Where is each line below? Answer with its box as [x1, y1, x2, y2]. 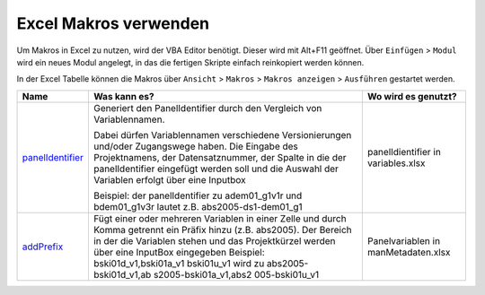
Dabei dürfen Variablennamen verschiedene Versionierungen [93, 128, 352, 141]
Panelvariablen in [366, 234, 440, 247]
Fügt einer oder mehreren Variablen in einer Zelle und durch [93, 212, 347, 224]
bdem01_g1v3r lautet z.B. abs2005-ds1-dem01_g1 [93, 200, 303, 213]
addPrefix [22, 240, 64, 253]
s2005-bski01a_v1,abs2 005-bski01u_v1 [153, 268, 319, 281]
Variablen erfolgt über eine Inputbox [93, 173, 246, 186]
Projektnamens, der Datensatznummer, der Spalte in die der [93, 151, 347, 163]
